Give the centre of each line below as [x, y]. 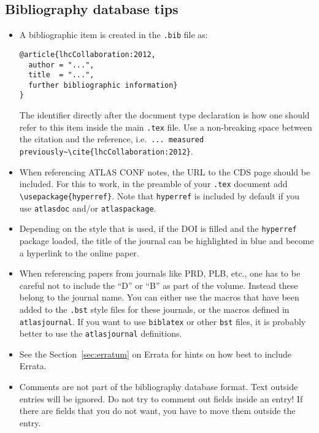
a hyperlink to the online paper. [79, 252]
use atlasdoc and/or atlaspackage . [88, 208]
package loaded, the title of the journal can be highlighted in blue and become [167, 240]
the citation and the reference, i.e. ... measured [112, 139]
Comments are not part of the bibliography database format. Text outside [159, 387]
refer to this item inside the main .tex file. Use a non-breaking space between [166, 127]
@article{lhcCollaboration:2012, [87, 54]
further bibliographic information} [103, 85]
